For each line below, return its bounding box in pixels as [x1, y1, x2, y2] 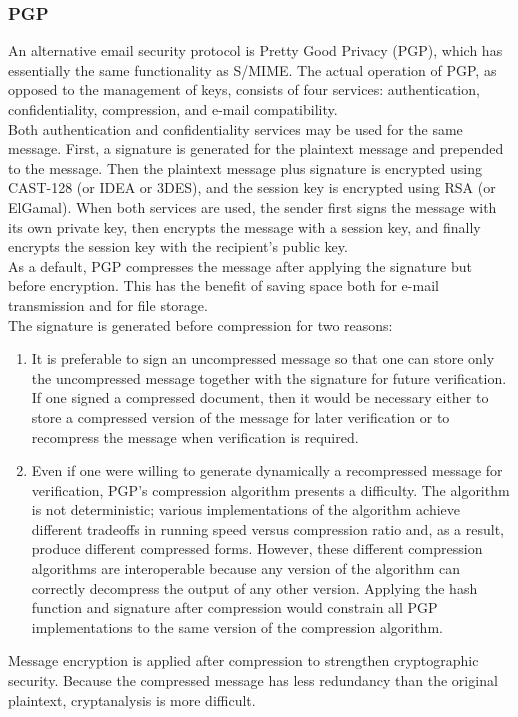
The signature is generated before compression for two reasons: [8, 314, 393, 335]
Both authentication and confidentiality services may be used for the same [8, 118, 463, 139]
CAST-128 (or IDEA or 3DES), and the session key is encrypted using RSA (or [8, 177, 496, 198]
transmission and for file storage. [8, 294, 208, 315]
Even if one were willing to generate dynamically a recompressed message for [31, 460, 503, 481]
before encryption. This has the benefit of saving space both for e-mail [8, 275, 439, 296]
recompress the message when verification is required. [31, 426, 359, 447]
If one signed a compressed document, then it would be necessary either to [31, 387, 489, 408]
